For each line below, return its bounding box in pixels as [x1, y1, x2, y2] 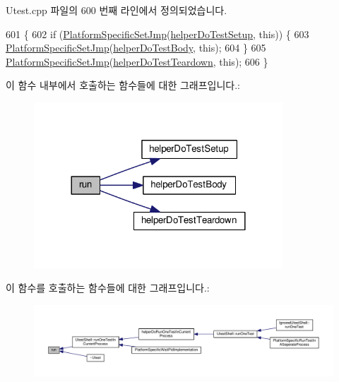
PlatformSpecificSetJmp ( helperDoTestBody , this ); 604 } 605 [6, 40, 266, 55]
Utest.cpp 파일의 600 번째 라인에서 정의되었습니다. [6, 3, 227, 17]
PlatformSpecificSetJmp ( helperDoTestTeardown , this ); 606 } [6, 54, 268, 68]
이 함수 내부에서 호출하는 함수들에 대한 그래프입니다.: [6, 78, 240, 92]
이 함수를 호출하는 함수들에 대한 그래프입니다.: [6, 280, 210, 295]
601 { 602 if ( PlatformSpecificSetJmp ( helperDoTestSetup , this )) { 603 [6, 26, 309, 41]
